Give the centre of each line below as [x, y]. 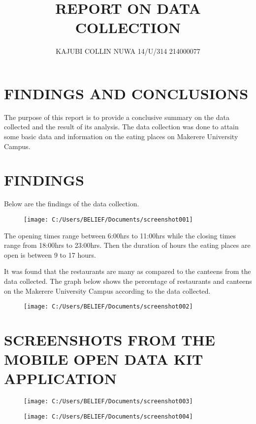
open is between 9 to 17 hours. [50, 254]
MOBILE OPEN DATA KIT [104, 359]
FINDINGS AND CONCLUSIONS [126, 93]
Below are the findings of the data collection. [72, 204]
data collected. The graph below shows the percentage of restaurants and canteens [128, 281]
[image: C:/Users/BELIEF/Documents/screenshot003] [108, 402]
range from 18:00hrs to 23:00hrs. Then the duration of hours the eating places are [127, 245]
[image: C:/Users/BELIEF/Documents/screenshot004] [108, 416]
